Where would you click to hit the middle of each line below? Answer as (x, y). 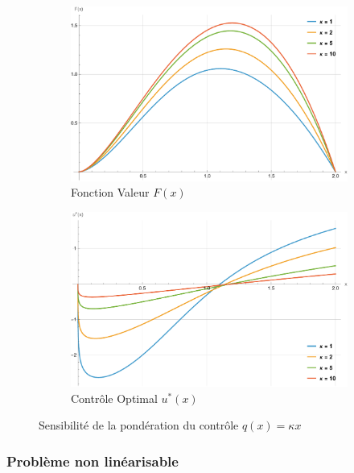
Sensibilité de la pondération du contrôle (139, 425)
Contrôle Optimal (114, 398)
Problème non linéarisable (93, 461)
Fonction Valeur (110, 192)
